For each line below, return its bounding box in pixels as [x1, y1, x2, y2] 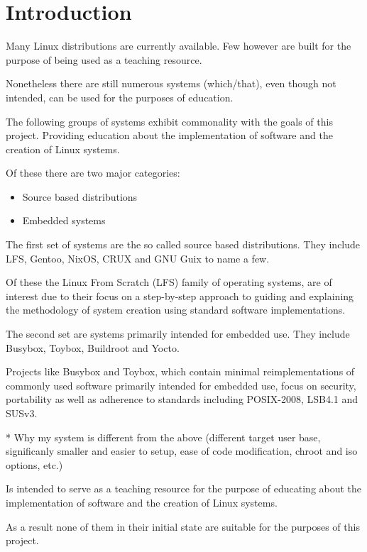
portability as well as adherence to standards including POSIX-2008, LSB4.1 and [6, 392, 358, 407]
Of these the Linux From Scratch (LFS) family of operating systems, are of [6, 275, 332, 289]
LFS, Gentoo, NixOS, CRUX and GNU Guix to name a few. [6, 250, 270, 265]
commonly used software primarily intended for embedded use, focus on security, [6, 377, 356, 392]
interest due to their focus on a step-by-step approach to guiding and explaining [6, 288, 354, 303]
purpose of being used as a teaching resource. [6, 52, 202, 67]
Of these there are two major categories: [6, 165, 180, 180]
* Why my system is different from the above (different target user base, [6, 429, 321, 444]
